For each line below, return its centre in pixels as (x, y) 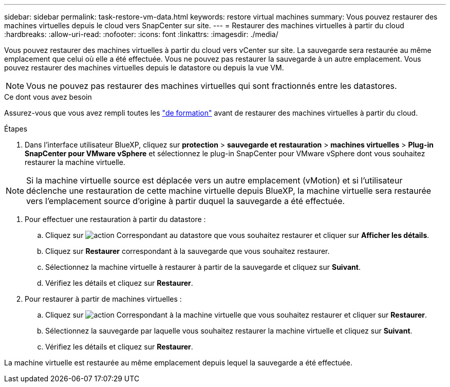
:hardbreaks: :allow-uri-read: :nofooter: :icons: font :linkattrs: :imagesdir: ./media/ (141, 34)
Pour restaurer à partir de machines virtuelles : (103, 299)
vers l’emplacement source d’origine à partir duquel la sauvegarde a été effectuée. (186, 201)
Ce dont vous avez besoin (48, 97)
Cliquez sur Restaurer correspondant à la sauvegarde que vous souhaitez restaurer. (188, 251)
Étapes (16, 129)
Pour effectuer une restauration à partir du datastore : (115, 219)
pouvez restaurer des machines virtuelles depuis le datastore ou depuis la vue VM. (144, 68)
